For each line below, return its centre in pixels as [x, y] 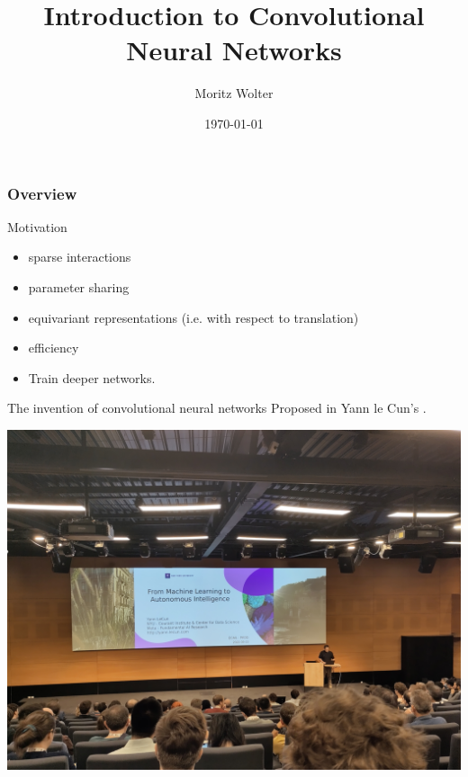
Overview [42, 193]
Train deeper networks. [92, 377]
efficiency [54, 348]
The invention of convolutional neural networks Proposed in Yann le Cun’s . [217, 408]
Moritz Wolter [234, 93]
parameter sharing [79, 286]
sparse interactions [80, 257]
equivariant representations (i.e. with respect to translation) [193, 317]
